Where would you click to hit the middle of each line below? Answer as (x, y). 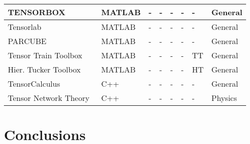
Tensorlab (25, 27)
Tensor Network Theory (49, 98)
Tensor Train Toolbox (45, 55)
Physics (224, 98)
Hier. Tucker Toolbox (44, 69)
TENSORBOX (37, 12)
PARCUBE (27, 41)
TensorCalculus (34, 84)
